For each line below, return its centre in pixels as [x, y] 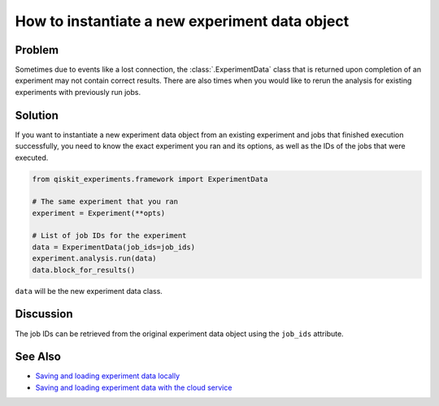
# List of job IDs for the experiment [109, 236]
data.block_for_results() [84, 270]
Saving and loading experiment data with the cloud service [134, 387]
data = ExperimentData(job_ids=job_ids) [113, 247]
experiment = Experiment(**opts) [99, 213]
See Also [38, 357]
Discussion [44, 314]
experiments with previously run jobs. [78, 92]
